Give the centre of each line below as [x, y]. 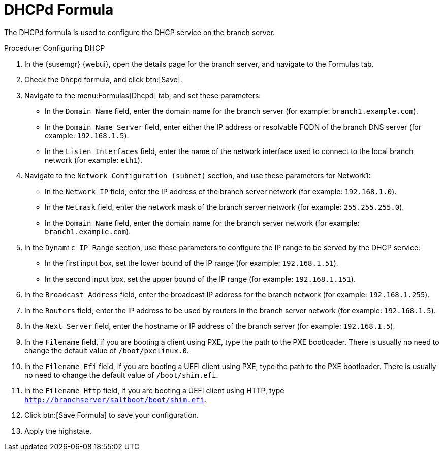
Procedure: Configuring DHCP [55, 48]
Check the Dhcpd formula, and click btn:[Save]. [103, 79]
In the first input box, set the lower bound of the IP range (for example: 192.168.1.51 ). [192, 263]
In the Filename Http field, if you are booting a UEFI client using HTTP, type [154, 390]
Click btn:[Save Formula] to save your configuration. [112, 415]
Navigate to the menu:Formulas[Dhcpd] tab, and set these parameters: [143, 95]
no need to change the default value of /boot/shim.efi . [121, 375]
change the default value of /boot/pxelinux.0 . [107, 350]
